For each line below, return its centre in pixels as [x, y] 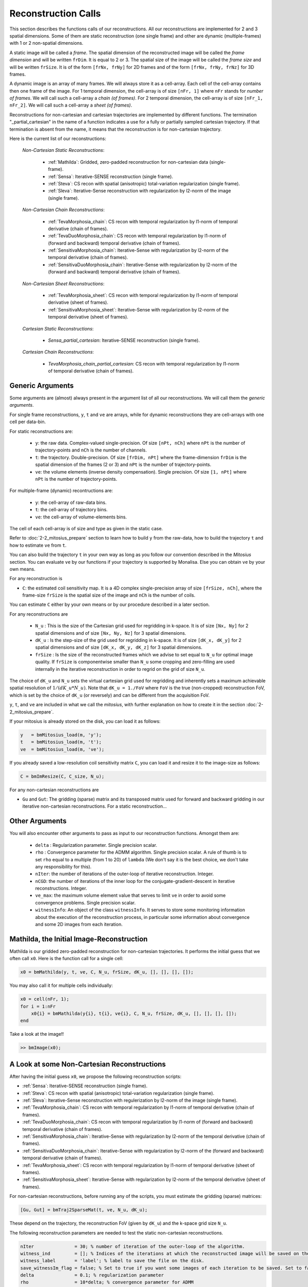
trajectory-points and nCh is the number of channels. [91, 450]
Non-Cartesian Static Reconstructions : [63, 150]
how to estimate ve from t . [38, 545]
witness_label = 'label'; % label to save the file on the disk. [112, 1261]
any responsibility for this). [63, 866]
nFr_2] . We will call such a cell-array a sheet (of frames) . [71, 105]
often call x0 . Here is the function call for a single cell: [66, 959]
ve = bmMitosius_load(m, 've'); [62, 749]
